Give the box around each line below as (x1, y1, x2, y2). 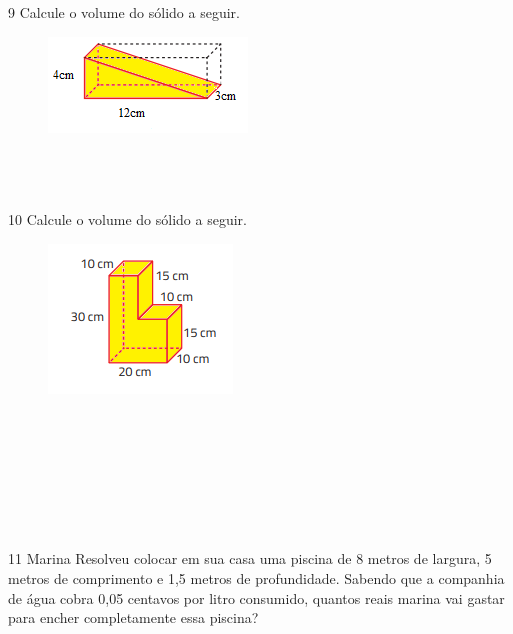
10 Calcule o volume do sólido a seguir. (8, 208, 247, 229)
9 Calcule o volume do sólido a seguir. (8, 2, 240, 22)
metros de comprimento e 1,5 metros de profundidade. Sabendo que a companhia (8, 567, 505, 588)
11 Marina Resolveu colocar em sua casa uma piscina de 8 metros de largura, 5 (8, 548, 492, 569)
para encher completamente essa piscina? (8, 607, 259, 628)
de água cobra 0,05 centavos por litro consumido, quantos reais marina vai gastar (8, 587, 505, 608)
